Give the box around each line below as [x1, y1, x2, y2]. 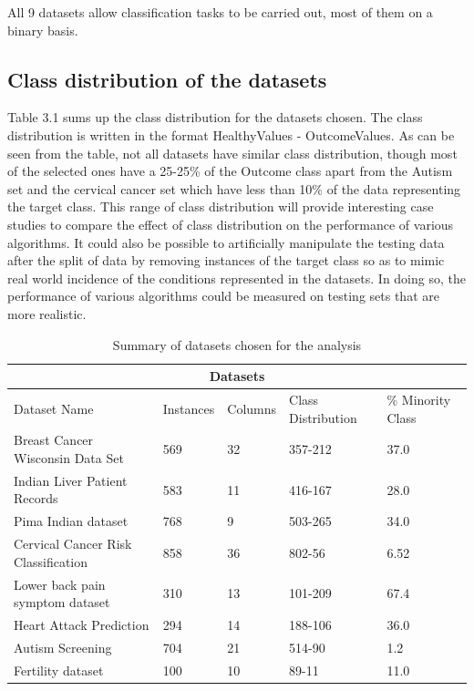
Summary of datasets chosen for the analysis [112, 335, 362, 354]
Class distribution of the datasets [7, 65, 327, 93]
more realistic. [7, 304, 87, 323]
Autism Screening [14, 637, 112, 656]
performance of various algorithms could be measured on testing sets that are [7, 286, 439, 305]
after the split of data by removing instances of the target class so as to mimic [7, 251, 445, 270]
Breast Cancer [14, 430, 94, 449]
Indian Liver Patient [14, 470, 128, 490]
